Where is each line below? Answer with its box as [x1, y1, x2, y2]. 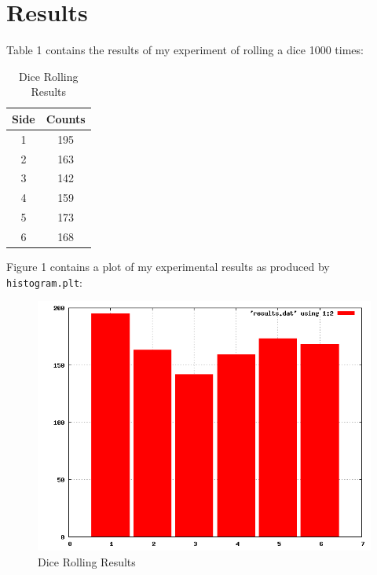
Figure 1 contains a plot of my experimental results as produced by [6, 258, 330, 275]
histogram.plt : [6, 273, 82, 290]
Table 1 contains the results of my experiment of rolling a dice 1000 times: [6, 42, 364, 58]
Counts [46, 110, 86, 126]
